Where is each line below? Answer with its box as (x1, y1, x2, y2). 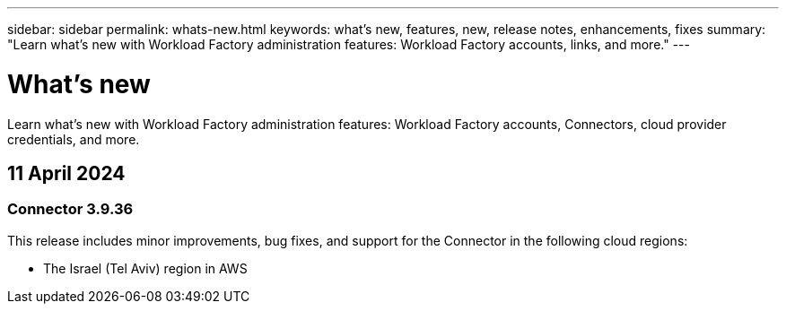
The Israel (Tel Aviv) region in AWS (43, 260, 248, 276)
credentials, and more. (7, 131, 140, 147)
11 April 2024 (7, 161, 126, 185)
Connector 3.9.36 (7, 200, 134, 219)
